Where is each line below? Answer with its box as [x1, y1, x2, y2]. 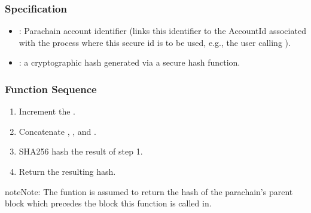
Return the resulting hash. [19, 165, 116, 177]
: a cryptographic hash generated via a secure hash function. [19, 56, 240, 69]
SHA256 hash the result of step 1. [19, 145, 143, 158]
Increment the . [19, 105, 75, 118]
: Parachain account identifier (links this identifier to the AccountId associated [19, 24, 306, 37]
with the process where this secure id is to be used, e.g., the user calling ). [19, 36, 291, 48]
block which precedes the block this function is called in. [5, 197, 212, 209]
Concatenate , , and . [19, 125, 96, 137]
